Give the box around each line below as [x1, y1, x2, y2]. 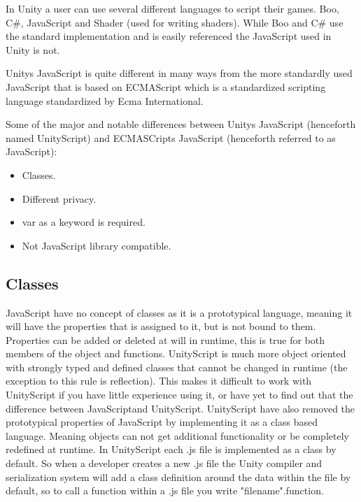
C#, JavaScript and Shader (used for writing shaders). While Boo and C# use [6, 15, 344, 29]
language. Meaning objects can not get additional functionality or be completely [6, 428, 349, 443]
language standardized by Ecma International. [6, 93, 204, 108]
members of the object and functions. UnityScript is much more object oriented [6, 346, 346, 361]
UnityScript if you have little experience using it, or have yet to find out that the [6, 387, 353, 402]
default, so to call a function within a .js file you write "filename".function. [6, 483, 324, 498]
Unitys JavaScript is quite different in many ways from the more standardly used [6, 66, 353, 80]
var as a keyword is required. [22, 215, 146, 229]
